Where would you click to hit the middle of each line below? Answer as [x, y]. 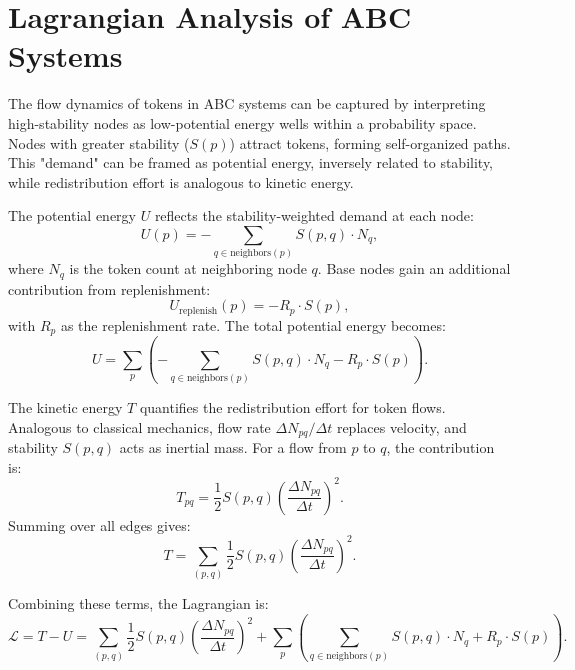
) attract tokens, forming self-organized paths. [370, 142]
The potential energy [72, 215]
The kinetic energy [65, 407]
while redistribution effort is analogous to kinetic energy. [181, 181]
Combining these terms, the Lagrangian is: [138, 603]
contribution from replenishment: [109, 288]
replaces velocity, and [401, 426]
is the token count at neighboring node [188, 268]
